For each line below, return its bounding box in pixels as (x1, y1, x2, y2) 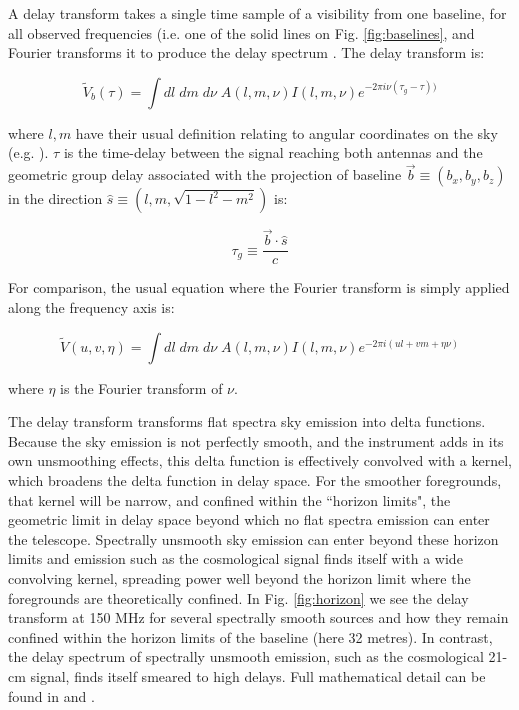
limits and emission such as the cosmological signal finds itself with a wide (8, 548, 463, 569)
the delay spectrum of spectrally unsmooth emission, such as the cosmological (8, 646, 484, 667)
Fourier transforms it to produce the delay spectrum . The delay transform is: (8, 42, 485, 63)
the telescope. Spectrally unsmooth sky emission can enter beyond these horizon (8, 528, 499, 549)
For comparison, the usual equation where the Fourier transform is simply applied (8, 277, 510, 298)
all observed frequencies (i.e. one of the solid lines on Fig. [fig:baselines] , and (8, 22, 475, 43)
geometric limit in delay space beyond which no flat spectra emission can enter (8, 509, 490, 530)
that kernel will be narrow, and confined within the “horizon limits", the (8, 489, 451, 510)
